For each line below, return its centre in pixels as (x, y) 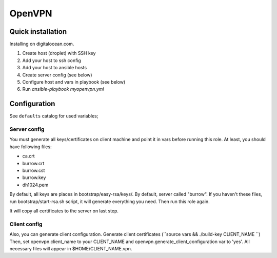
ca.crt (29, 156)
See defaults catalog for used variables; (54, 116)
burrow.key (34, 177)
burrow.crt (33, 163)
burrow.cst (34, 171)
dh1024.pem (35, 185)
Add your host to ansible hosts (55, 68)
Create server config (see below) (57, 75)
